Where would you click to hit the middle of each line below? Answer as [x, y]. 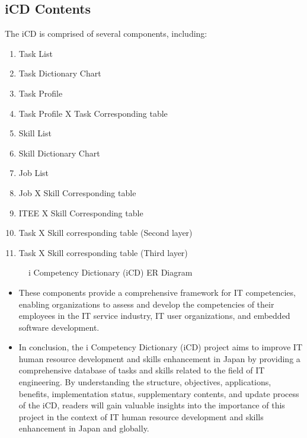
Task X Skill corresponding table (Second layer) [105, 233]
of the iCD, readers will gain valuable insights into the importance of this [152, 405]
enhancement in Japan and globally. [84, 428]
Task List [36, 53]
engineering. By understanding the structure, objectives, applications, [145, 382]
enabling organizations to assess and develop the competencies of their [146, 304]
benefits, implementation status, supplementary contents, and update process [159, 393]
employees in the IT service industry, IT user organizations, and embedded [154, 316]
